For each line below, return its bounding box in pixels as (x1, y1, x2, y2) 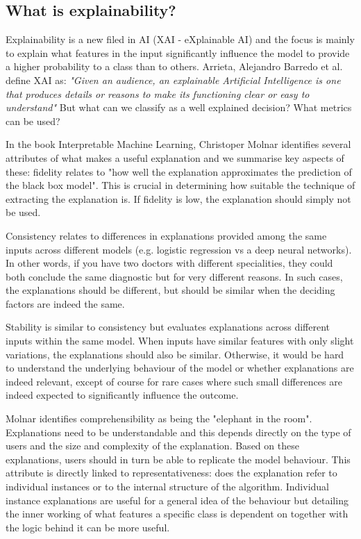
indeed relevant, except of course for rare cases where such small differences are (6, 374, 342, 388)
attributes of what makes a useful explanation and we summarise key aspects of (6, 150, 344, 165)
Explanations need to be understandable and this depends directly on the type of (6, 424, 351, 439)
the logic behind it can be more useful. (6, 520, 170, 534)
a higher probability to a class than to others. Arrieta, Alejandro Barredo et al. (6, 59, 343, 74)
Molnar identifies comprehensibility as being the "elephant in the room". (6, 411, 312, 426)
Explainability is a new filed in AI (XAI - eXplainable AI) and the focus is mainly (6, 32, 355, 47)
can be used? (6, 113, 60, 128)
